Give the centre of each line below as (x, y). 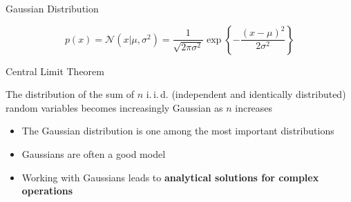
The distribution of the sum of (70, 94)
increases (254, 107)
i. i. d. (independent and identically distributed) (246, 94)
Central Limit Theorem (55, 71)
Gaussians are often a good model (94, 153)
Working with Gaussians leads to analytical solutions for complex (170, 177)
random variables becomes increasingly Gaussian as (114, 107)
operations (47, 191)
